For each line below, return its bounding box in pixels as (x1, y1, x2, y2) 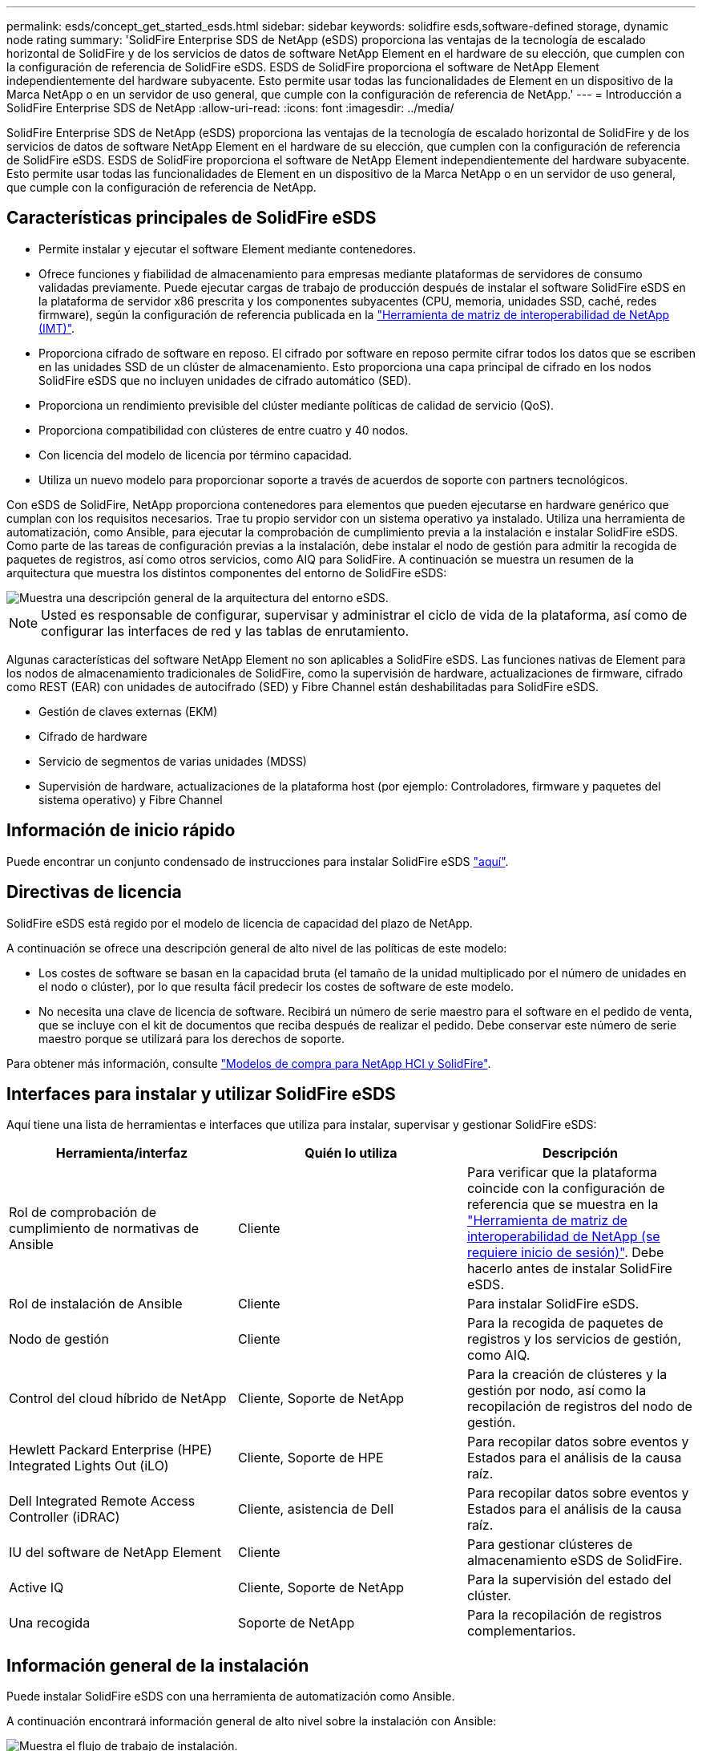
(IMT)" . (38, 321, 75, 335)
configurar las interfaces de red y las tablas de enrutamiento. (41, 622, 409, 639)
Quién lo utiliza (305, 1145, 397, 1162)
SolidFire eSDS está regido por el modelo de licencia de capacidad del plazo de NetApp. (6, 916, 473, 930)
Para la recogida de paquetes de (466, 1315, 664, 1332)
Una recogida (9, 1615, 91, 1632)
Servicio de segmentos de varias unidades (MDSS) (38, 754, 307, 768)
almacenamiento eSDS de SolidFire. (466, 1552, 683, 1569)
